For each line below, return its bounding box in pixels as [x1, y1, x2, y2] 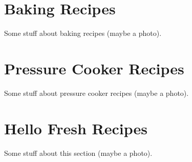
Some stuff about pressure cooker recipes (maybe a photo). [4, 87, 189, 98]
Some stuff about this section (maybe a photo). [4, 147, 153, 158]
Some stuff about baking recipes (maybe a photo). [4, 28, 162, 38]
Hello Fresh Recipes [4, 117, 148, 138]
